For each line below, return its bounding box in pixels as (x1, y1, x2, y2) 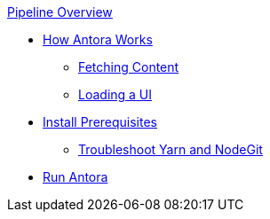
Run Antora (43, 169, 108, 184)
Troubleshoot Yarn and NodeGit (78, 142, 263, 157)
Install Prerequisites (43, 114, 158, 129)
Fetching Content (78, 59, 179, 74)
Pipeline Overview (7, 4, 113, 20)
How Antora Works (43, 32, 153, 47)
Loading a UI (78, 87, 153, 102)
